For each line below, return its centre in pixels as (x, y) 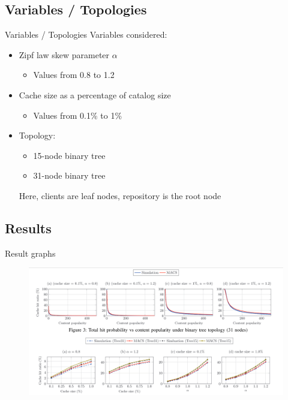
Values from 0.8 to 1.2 (74, 75)
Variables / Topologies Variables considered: (86, 34)
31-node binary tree (69, 175)
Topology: (37, 135)
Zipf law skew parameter (64, 54)
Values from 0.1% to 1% (78, 115)
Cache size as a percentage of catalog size (95, 94)
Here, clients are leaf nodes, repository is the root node (120, 195)
